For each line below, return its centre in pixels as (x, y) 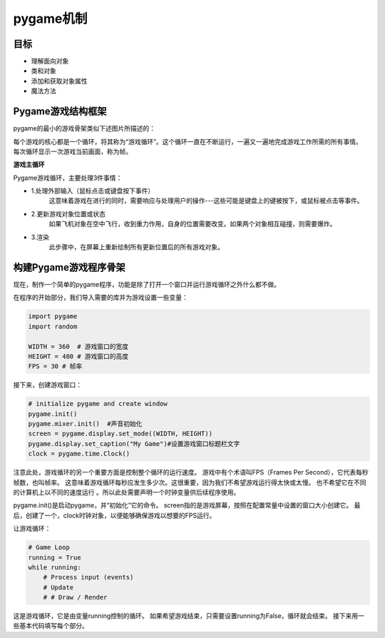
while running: (55, 567)
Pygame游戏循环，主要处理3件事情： (68, 178)
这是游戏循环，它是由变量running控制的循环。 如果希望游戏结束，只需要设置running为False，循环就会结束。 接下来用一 (189, 616)
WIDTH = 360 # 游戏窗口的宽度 (78, 346)
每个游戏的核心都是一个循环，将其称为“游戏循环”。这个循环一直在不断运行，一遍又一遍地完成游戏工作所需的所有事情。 (188, 141)
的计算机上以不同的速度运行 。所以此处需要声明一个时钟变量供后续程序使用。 (127, 492)
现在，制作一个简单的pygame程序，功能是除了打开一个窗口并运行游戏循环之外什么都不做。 (147, 284)
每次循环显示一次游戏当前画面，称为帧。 (72, 151)
